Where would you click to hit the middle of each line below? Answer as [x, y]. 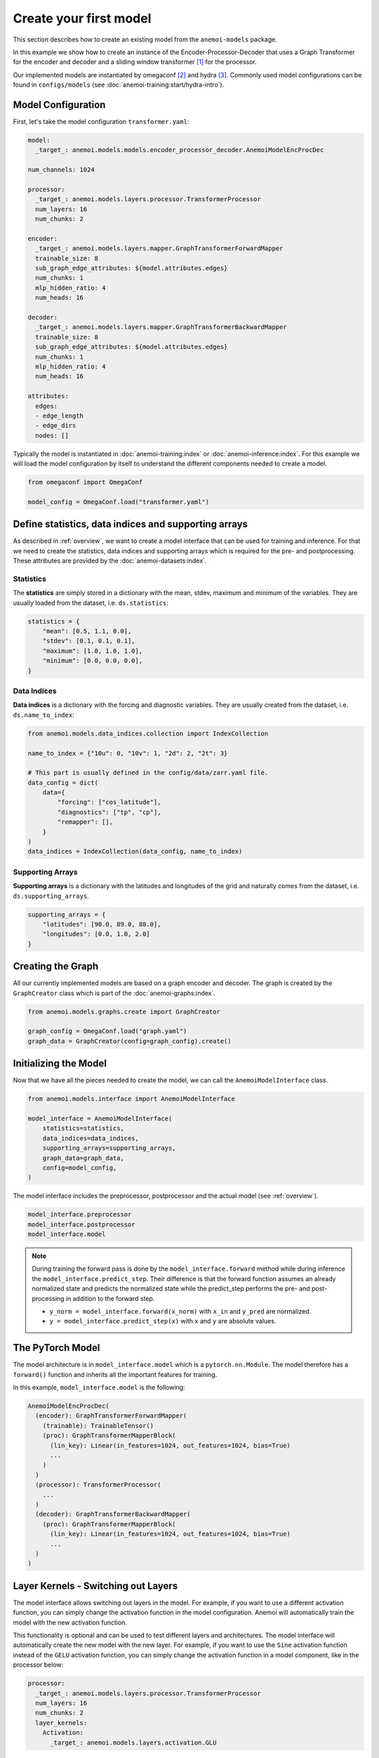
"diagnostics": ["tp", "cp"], [109, 812]
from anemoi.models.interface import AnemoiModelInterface [131, 1099]
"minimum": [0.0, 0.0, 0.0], [93, 661]
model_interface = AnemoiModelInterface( [100, 1118]
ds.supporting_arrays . [51, 896]
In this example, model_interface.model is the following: [99, 1387]
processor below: [38, 1665]
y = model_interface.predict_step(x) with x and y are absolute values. [163, 1321]
